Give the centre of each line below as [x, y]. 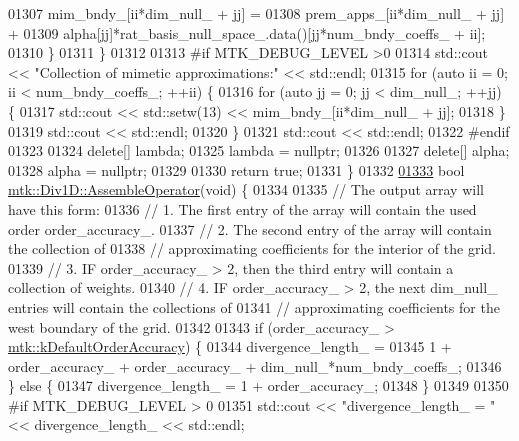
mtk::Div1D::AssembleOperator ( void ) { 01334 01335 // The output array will [246, 189]
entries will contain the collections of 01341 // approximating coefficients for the [254, 306]
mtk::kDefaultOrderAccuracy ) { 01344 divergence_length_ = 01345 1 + [230, 346]
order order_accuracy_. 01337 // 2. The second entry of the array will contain [250, 228]
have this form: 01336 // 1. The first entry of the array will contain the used [242, 208]
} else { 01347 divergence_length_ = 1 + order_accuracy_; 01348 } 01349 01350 [258, 385]
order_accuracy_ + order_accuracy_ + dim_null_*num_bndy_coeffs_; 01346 [255, 365]
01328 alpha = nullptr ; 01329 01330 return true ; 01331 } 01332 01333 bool [236, 169]
